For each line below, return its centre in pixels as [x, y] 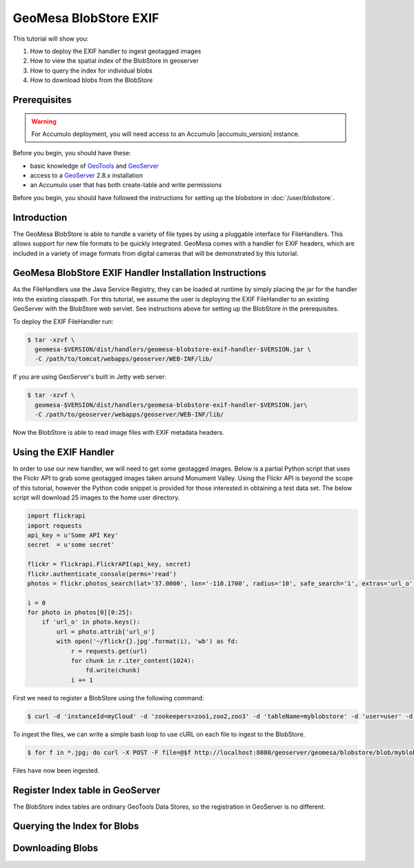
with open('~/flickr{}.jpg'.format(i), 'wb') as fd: [147, 641]
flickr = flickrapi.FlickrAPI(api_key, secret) [109, 564]
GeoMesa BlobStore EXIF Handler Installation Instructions [139, 273]
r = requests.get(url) [109, 651]
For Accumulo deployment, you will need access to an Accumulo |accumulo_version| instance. [166, 134]
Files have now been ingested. [56, 770]
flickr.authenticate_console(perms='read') [102, 574]
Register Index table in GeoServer [87, 790]
